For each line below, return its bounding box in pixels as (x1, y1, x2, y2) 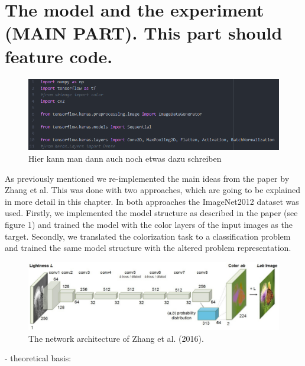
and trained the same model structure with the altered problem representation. (5, 241, 291, 254)
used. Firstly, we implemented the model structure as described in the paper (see (5, 207, 298, 219)
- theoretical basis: (5, 352, 72, 364)
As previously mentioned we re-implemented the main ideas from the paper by (5, 172, 290, 184)
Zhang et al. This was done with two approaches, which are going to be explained (5, 184, 301, 196)
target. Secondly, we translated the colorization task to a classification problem (5, 230, 291, 242)
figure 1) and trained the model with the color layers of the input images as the (5, 218, 293, 231)
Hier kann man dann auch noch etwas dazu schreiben (28, 152, 222, 165)
